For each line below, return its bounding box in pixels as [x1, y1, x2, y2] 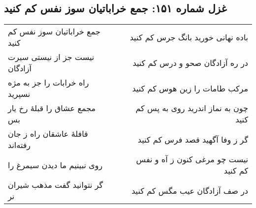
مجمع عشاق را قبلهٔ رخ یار [8, 102, 96, 114]
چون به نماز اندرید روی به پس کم [135, 102, 248, 114]
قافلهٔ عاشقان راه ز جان [8, 128, 88, 140]
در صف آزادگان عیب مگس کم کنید [131, 184, 248, 196]
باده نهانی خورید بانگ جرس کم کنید [129, 31, 248, 43]
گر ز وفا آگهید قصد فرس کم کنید [137, 133, 248, 145]
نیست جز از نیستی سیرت [8, 51, 95, 63]
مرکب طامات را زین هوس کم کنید [132, 82, 248, 94]
